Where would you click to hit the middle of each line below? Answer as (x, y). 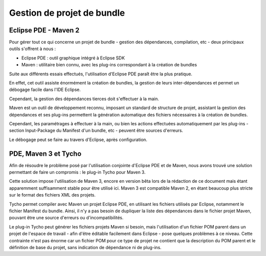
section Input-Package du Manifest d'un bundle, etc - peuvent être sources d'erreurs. (96, 131)
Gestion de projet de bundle (67, 13)
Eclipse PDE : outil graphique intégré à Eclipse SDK (73, 58)
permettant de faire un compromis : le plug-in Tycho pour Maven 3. (77, 172)
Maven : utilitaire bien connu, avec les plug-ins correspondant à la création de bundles (109, 65)
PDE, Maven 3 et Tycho (45, 154)
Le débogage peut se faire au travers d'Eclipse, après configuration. (78, 140)
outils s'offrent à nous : (33, 49)
